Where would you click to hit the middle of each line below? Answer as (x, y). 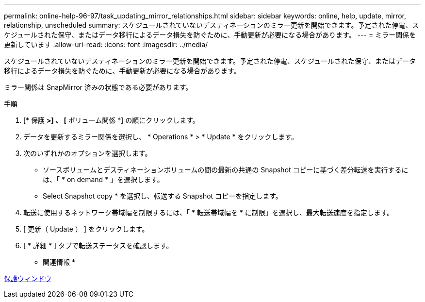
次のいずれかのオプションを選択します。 (88, 153)
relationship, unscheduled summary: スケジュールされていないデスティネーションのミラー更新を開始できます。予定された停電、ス (212, 25)
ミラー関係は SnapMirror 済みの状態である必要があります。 (98, 87)
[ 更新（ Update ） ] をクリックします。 (86, 229)
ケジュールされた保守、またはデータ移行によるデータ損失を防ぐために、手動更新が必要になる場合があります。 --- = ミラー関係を (210, 35)
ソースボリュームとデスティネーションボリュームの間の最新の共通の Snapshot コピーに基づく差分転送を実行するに (226, 170)
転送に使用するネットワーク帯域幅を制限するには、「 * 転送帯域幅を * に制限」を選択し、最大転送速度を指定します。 (209, 212)
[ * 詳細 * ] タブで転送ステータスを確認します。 (98, 245)
